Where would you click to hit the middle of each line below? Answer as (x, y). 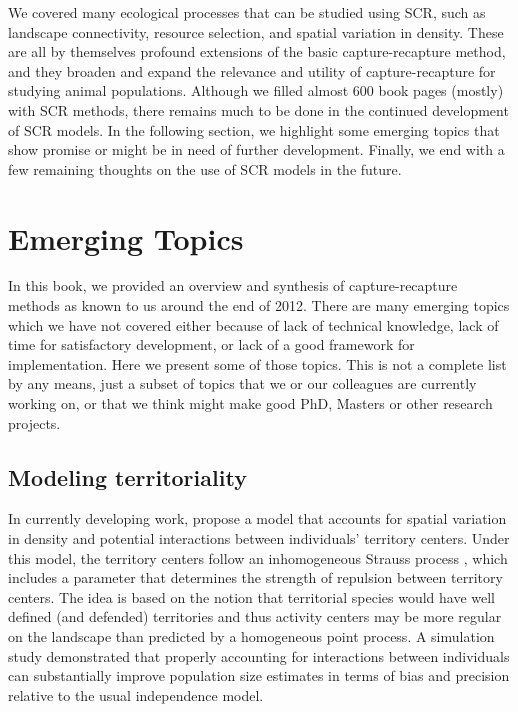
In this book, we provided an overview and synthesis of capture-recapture (233, 285)
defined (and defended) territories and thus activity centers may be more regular (255, 616)
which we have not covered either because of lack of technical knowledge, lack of (253, 324)
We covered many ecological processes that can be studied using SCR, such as (247, 12)
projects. (34, 422)
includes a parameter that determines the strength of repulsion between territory (255, 577)
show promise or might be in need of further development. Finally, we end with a (256, 149)
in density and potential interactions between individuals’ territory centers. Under (259, 538)
